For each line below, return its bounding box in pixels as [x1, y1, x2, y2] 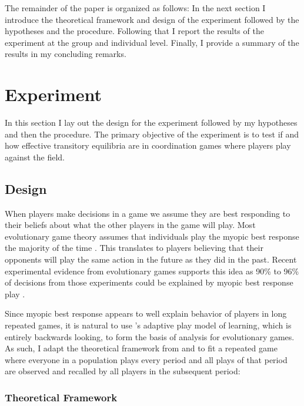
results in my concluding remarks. [5, 48, 126, 60]
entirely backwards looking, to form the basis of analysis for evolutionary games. [5, 330, 295, 343]
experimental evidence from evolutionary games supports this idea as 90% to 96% [5, 264, 299, 277]
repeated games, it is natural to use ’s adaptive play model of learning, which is [5, 319, 292, 331]
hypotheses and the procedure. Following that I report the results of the [5, 25, 264, 37]
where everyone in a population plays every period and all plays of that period [5, 353, 288, 365]
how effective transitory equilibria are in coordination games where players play [5, 139, 291, 152]
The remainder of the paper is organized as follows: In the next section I [5, 2, 266, 14]
